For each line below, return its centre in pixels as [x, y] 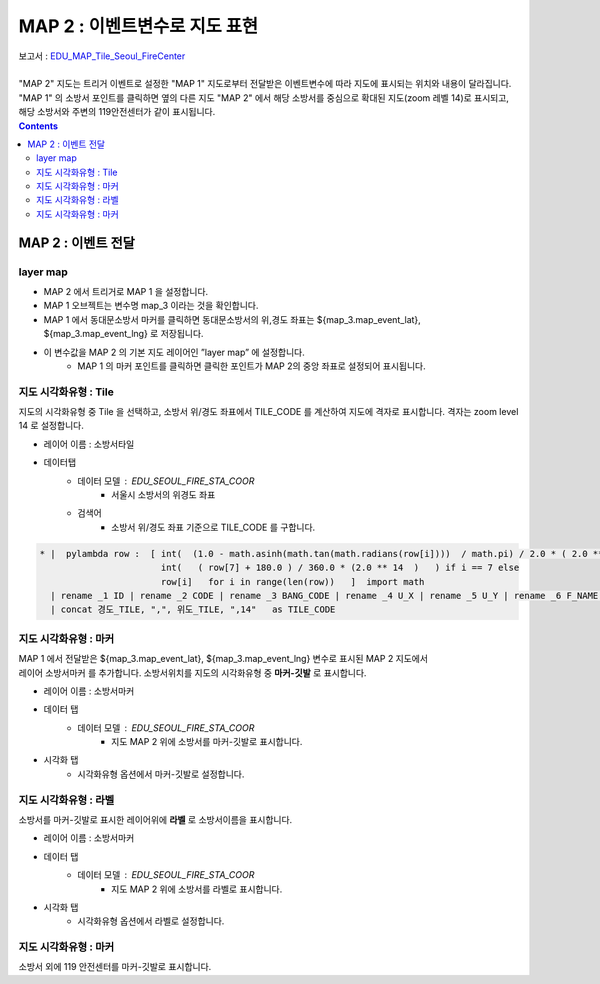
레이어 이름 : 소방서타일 [89, 444]
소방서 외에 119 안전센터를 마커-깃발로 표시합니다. [115, 967]
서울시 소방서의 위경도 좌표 [163, 495]
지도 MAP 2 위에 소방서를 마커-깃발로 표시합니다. [207, 742]
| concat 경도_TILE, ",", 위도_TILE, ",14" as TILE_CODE [193, 609]
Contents [38, 126]
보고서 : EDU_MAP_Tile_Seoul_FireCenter [102, 56]
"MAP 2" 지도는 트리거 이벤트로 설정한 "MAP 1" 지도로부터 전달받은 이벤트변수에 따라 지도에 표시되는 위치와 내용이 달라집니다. [265, 84]
